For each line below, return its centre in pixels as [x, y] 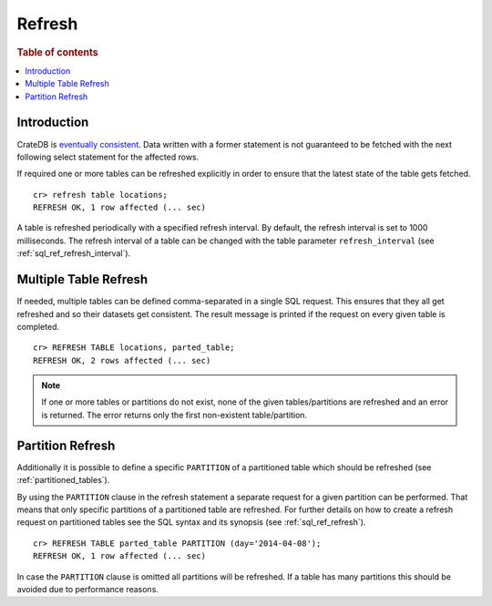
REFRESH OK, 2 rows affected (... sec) [122, 360]
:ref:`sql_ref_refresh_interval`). [74, 253]
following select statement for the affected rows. [108, 157]
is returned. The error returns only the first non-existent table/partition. [174, 415]
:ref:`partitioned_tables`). [63, 480]
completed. [38, 326]
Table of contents [58, 52]
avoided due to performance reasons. [88, 589]
